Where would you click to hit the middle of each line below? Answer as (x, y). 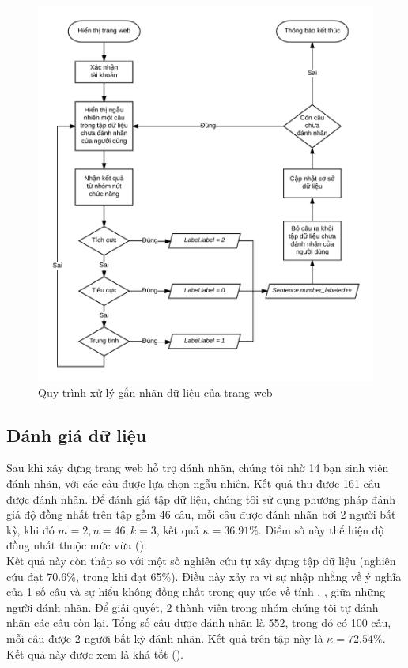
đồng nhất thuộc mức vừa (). (77, 545)
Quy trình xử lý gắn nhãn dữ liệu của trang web (155, 392)
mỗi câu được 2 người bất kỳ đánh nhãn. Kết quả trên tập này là (165, 638)
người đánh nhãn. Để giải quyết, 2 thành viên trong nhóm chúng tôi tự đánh (193, 607)
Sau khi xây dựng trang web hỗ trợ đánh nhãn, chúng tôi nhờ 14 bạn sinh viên (198, 468)
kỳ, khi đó (30, 529)
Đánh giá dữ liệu (77, 434)
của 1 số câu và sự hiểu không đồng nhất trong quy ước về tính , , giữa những (196, 592)
